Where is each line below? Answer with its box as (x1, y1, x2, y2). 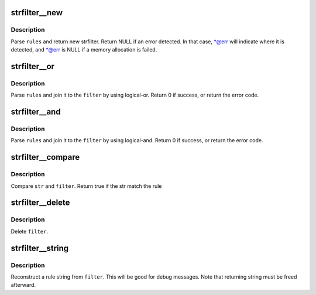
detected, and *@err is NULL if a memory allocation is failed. (11, 46, 157, 53)
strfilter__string (11, 243, 69, 253)
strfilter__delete (11, 198, 70, 208)
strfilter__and (11, 107, 61, 117)
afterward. (11, 282, 36, 289)
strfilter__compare (11, 152, 80, 162)
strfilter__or (11, 61, 55, 71)
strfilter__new (11, 8, 63, 18)
